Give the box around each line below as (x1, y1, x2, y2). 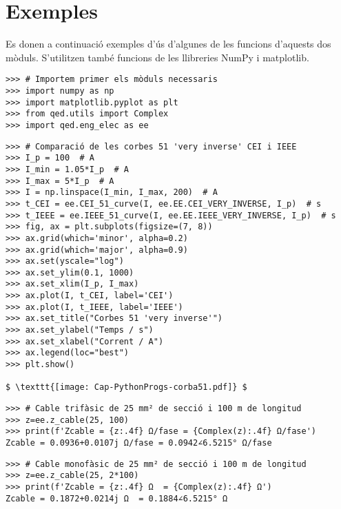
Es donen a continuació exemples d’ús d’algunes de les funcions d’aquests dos (6, 37, 331, 51)
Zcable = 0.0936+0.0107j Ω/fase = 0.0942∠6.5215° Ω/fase (6, 438, 272, 448)
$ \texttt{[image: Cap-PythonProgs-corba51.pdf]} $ (6, 382, 247, 393)
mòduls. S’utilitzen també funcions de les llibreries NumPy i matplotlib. (6, 50, 309, 64)
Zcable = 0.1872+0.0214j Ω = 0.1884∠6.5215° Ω (6, 493, 228, 503)
